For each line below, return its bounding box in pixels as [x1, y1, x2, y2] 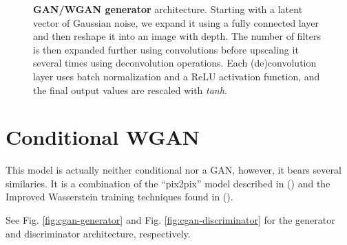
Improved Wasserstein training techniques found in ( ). [6, 189, 233, 204]
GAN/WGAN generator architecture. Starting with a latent [33, 2, 303, 16]
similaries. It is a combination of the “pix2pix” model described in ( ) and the [6, 176, 330, 190]
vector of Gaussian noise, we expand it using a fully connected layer [33, 15, 319, 30]
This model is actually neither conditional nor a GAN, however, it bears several [6, 163, 341, 177]
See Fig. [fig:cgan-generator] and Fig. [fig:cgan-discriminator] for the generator [6, 213, 335, 227]
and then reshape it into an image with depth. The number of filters [33, 29, 321, 43]
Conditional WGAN [6, 123, 200, 151]
